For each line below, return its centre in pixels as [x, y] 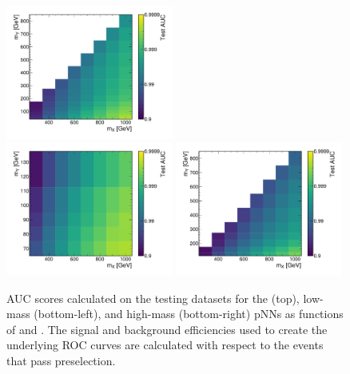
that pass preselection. [61, 360]
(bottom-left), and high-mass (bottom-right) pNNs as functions [189, 314]
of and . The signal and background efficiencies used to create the [167, 329]
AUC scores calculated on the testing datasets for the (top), [153, 298]
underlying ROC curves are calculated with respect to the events [165, 345]
